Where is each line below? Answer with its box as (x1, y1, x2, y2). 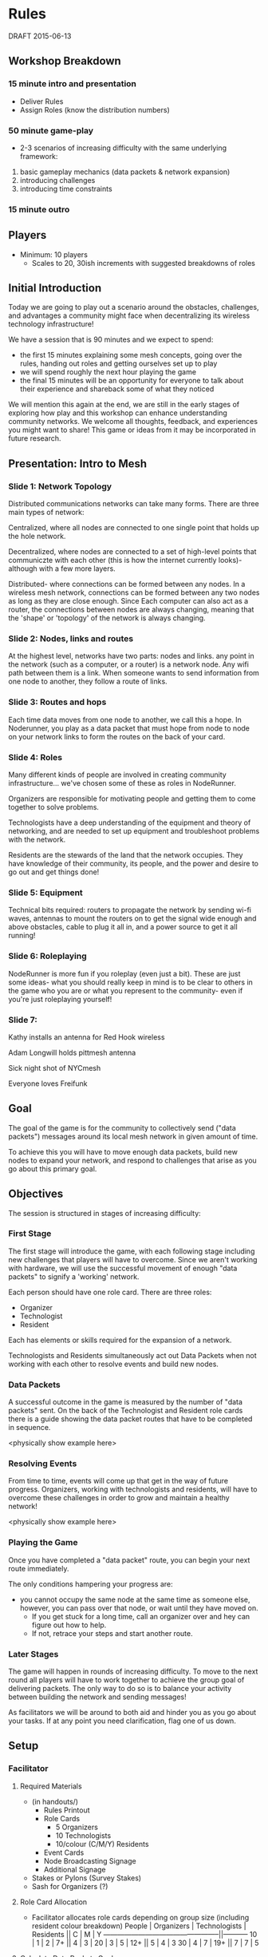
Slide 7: (8, 1014, 37, 1025)
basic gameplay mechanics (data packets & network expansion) (19, 167, 231, 176)
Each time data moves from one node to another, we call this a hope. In (8, 715, 242, 724)
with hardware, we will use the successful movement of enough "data (8, 1263, 238, 1273)
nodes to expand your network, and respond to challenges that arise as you (8, 1155, 257, 1165)
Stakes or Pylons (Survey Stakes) (31, 1873, 142, 1883)
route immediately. (8, 1563, 69, 1573)
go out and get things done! (8, 867, 100, 877)
